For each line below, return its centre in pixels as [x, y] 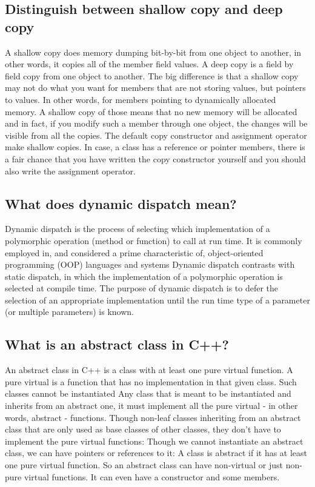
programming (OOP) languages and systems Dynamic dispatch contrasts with [150, 264]
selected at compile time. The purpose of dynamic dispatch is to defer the [142, 288]
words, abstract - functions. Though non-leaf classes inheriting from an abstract [153, 417]
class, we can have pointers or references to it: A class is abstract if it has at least [156, 453]
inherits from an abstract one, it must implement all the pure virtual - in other [151, 406]
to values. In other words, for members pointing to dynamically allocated [141, 99]
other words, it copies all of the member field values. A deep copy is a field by [149, 64]
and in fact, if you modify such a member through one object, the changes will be [156, 123]
